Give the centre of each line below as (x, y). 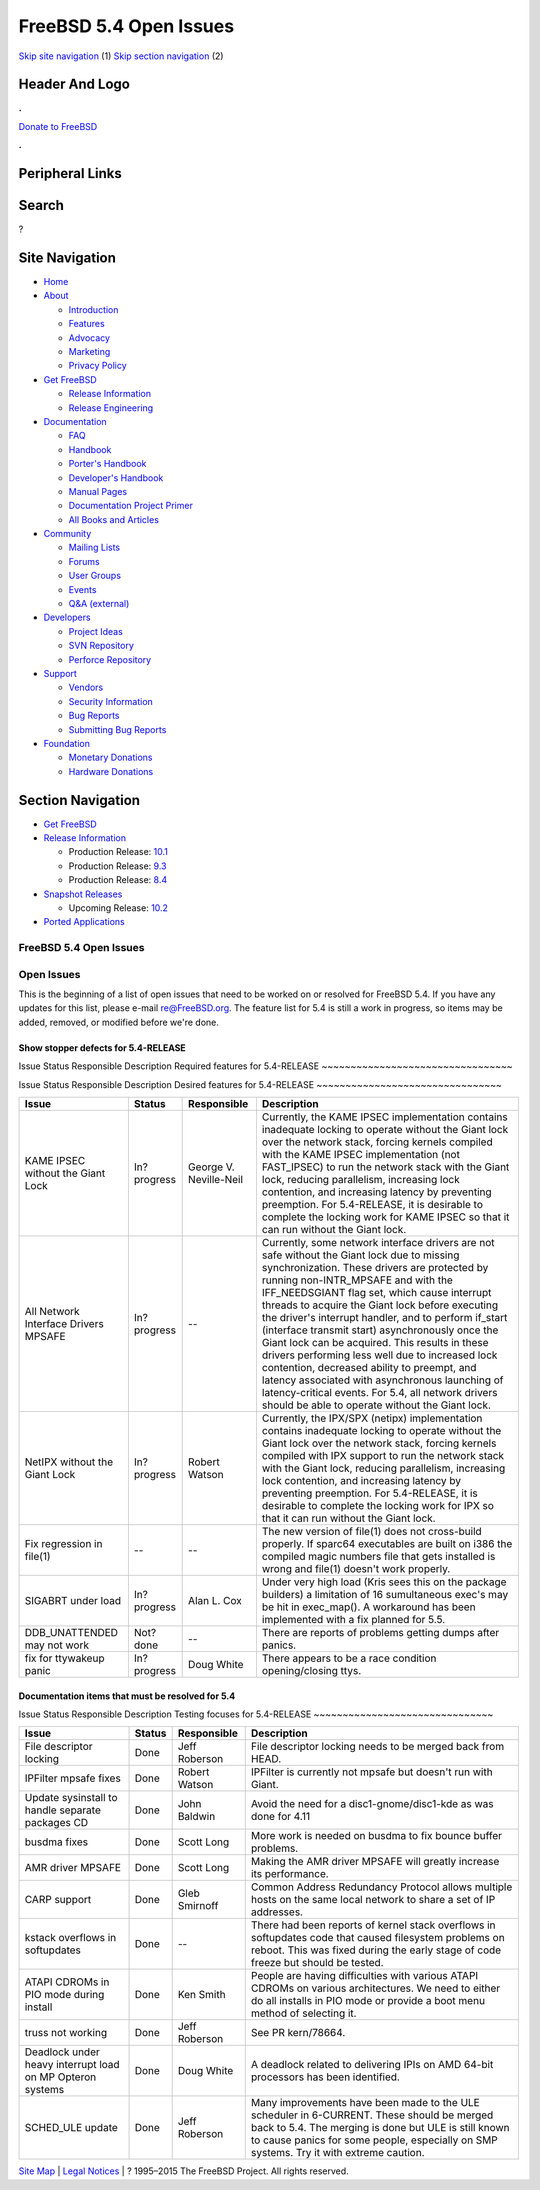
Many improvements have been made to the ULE (365, 2103)
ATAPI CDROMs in (67, 1982)
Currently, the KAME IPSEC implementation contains (385, 1117)
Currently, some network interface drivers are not (378, 1243)
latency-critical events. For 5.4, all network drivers (379, 1393)
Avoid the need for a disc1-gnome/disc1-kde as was (372, 1804)
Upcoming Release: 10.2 (118, 907)
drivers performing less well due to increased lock (379, 1355)
